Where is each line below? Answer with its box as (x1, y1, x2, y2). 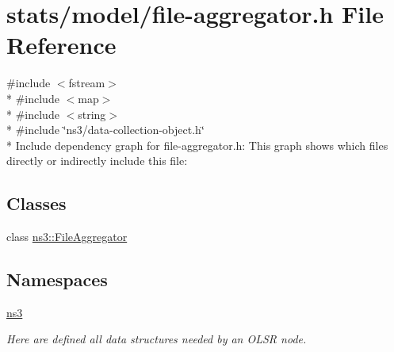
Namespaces (6, 267, 108, 292)
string (78, 105, 106, 122)
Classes (6, 191, 67, 216)
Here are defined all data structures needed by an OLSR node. (6, 331, 307, 347)
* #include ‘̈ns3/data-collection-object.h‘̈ (6, 121, 205, 138)
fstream (68, 75, 105, 91)
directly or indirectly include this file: (6, 152, 188, 169)
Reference (6, 29, 117, 61)
